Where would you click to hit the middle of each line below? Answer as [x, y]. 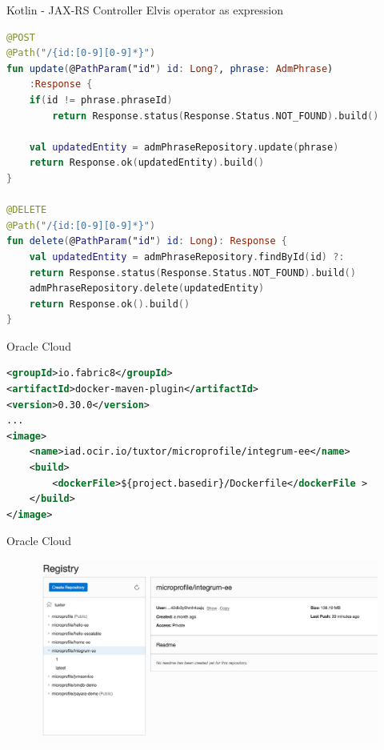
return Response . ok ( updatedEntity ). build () [147, 163]
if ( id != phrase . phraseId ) [101, 100]
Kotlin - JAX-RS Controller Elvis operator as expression [145, 10]
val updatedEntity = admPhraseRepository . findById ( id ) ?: [187, 257]
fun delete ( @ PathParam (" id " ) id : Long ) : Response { [147, 241]
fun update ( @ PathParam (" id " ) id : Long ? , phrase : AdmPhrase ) [170, 68]
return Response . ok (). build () [110, 304]
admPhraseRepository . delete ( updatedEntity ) [147, 289]
